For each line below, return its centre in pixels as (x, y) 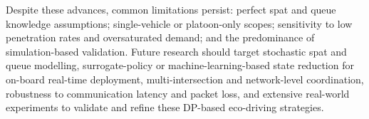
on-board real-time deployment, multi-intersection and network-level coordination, (185, 79)
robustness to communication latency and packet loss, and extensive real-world (178, 93)
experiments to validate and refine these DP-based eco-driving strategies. (165, 107)
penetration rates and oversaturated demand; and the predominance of (160, 37)
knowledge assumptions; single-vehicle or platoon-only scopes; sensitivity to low (179, 23)
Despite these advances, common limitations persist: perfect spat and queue (171, 9)
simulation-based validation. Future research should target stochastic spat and (176, 51)
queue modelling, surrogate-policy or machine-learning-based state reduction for (180, 65)
